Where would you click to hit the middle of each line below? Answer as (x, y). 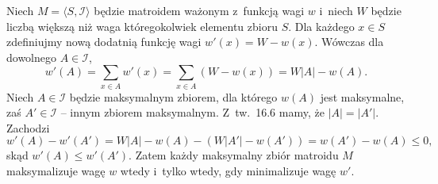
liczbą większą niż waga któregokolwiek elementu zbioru (142, 26)
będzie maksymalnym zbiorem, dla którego (173, 96)
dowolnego (31, 57)
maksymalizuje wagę (56, 171)
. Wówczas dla (349, 42)
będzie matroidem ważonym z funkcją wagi (199, 10)
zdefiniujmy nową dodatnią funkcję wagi (104, 42)
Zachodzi (28, 127)
